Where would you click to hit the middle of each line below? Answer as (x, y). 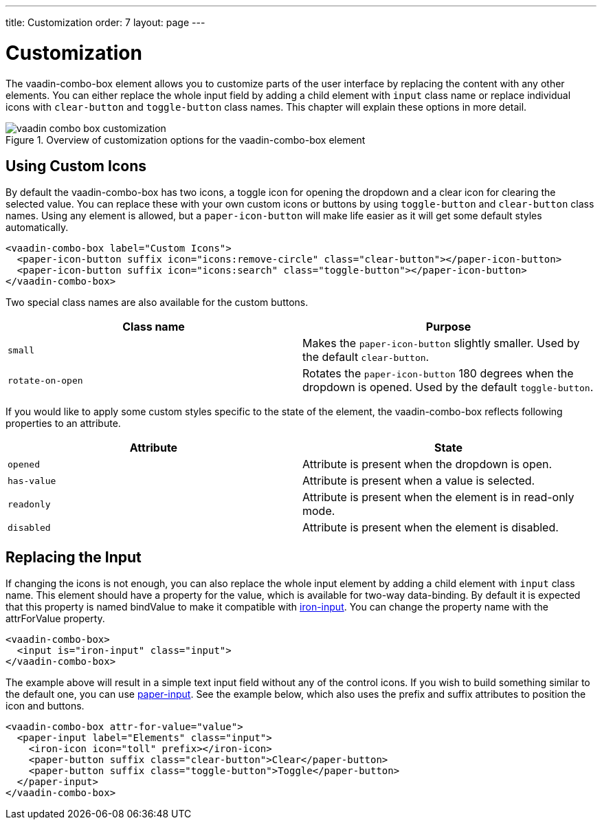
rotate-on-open (45, 380)
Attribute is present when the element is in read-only (438, 497)
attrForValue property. (55, 619)
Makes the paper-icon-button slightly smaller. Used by (441, 343)
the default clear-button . (366, 357)
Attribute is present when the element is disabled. (431, 528)
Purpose (448, 327)
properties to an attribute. (63, 423)
